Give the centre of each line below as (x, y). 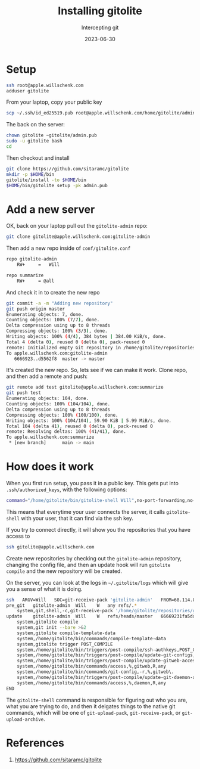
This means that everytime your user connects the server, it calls (86, 511)
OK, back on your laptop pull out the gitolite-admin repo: (77, 226)
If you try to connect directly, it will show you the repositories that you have (98, 529)
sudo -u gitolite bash (34, 141)
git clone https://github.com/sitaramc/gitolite (68, 169)
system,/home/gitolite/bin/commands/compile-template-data (92, 638)
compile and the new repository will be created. (64, 571)
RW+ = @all (36, 281)
